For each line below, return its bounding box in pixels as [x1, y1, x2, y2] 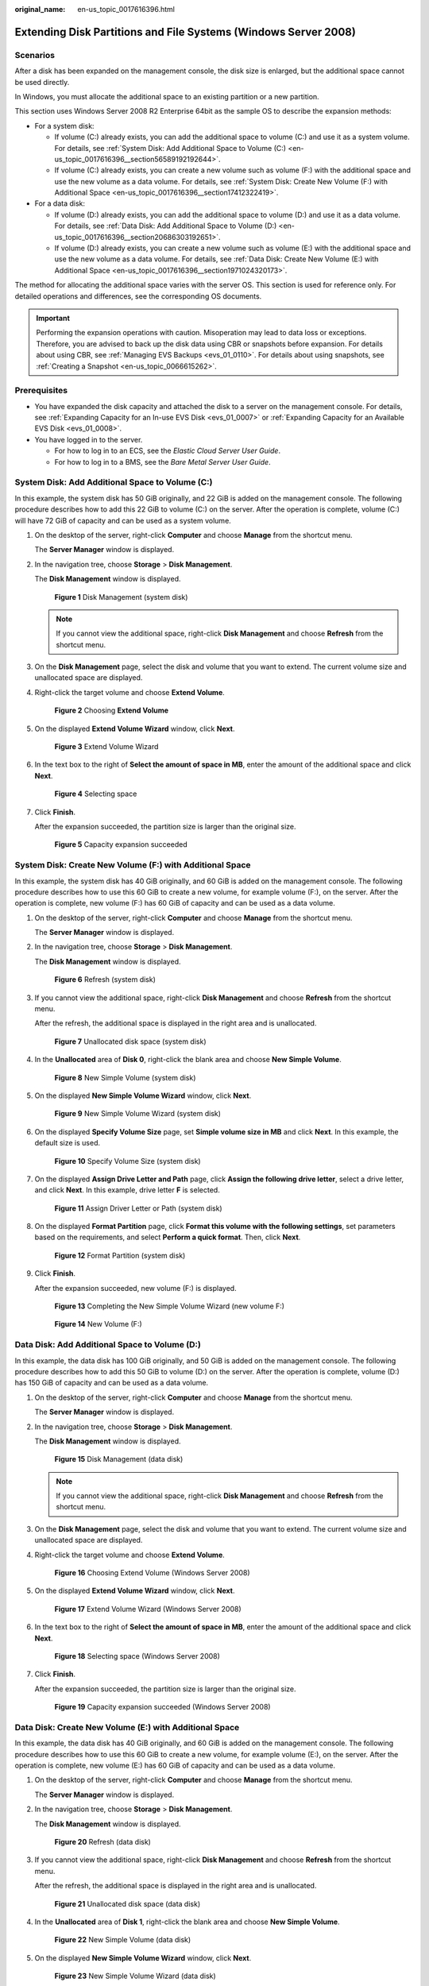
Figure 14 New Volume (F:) [54, 1319, 142, 1329]
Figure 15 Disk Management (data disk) [54, 1455, 184, 1464]
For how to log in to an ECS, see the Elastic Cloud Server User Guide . [54, 446, 281, 456]
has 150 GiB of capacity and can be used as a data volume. [14, 1378, 209, 1388]
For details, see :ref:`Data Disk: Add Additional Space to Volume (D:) [54, 221, 277, 230]
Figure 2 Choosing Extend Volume [54, 705, 169, 715]
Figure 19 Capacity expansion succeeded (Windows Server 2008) [54, 1702, 271, 1712]
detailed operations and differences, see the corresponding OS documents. [14, 291, 262, 301]
